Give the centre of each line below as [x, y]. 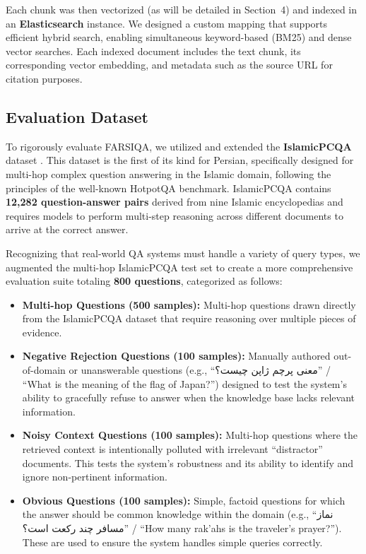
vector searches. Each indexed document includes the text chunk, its [153, 51]
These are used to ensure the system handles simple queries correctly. [172, 542]
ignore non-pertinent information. [95, 477]
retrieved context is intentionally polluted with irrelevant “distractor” [172, 449]
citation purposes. [44, 78]
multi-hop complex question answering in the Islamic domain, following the [169, 173]
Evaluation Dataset [77, 116]
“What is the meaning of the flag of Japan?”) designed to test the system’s [184, 383]
